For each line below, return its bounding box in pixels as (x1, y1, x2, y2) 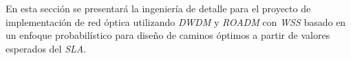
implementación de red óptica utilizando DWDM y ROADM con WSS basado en (6, 14, 346, 29)
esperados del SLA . (6, 41, 87, 55)
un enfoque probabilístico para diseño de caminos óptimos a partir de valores (6, 28, 330, 42)
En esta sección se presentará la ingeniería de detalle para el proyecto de (6, 1, 311, 15)
